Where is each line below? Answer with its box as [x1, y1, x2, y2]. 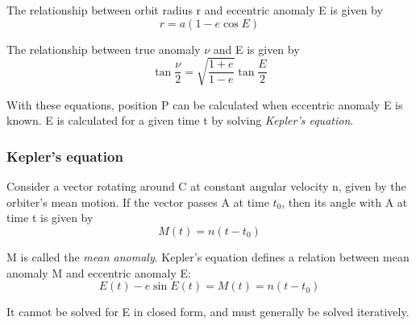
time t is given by [6, 209, 94, 226]
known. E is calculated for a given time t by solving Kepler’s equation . [6, 112, 354, 129]
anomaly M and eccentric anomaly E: [6, 264, 191, 281]
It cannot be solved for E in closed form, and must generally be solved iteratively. [6, 303, 410, 320]
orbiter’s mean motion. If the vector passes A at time [6, 193, 269, 210]
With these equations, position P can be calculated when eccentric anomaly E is [6, 96, 403, 113]
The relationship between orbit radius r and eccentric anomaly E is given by [6, 2, 383, 18]
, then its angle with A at [281, 193, 408, 210]
